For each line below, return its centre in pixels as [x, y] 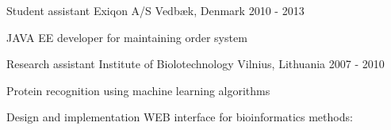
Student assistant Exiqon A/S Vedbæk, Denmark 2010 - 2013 [155, 10]
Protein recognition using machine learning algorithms [138, 90]
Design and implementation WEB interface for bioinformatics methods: [180, 117]
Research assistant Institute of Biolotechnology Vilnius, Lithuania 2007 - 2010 [195, 64]
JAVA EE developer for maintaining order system [127, 37]
